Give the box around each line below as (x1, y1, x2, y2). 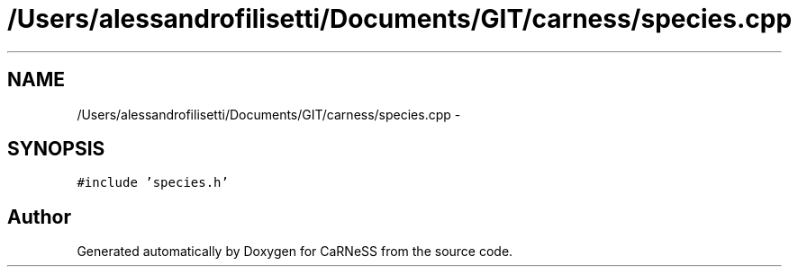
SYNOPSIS (7, 137, 105, 161)
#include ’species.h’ (77, 175, 229, 190)
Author (7, 205, 71, 228)
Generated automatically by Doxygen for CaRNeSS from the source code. (77, 243, 513, 260)
